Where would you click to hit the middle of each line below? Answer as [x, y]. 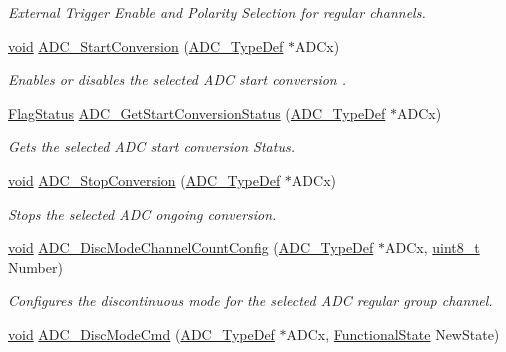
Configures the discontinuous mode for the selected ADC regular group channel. [250, 300]
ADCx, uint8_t [432, 247]
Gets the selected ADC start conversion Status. [151, 146]
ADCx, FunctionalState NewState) [393, 333]
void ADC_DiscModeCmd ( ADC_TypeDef [141, 333]
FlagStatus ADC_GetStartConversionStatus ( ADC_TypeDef [197, 112]
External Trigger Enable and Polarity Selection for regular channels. [217, 12]
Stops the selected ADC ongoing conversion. [142, 213]
